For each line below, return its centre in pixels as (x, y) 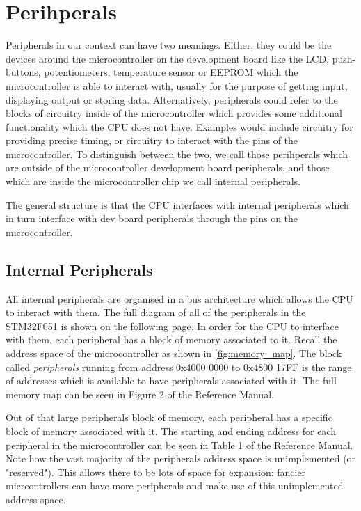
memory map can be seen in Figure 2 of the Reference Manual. (140, 394)
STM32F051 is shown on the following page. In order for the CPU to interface (173, 325)
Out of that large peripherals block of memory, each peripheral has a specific (169, 417)
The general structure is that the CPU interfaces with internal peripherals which (177, 204)
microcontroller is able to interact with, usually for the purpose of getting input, (177, 85)
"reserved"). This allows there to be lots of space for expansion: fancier (156, 472)
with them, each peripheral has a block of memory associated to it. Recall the (171, 339)
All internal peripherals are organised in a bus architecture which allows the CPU (179, 298)
